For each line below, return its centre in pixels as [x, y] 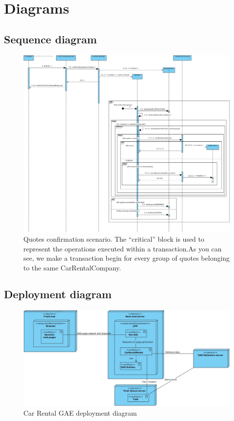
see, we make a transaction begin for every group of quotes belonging [127, 258]
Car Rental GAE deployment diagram [80, 413]
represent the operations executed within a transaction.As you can [123, 248]
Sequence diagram [50, 39]
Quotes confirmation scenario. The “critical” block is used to [114, 239]
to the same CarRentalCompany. [72, 267]
